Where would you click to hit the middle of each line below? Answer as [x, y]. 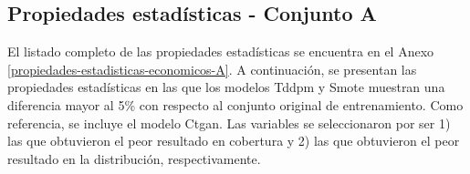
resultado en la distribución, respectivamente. [134, 158]
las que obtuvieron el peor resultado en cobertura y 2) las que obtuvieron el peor [234, 141]
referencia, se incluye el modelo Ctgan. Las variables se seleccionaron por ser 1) [229, 123]
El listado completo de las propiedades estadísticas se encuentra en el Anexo [221, 51]
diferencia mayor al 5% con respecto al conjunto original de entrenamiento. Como [235, 104]
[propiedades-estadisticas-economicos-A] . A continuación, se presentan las [212, 69]
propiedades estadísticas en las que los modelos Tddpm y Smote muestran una [226, 87]
